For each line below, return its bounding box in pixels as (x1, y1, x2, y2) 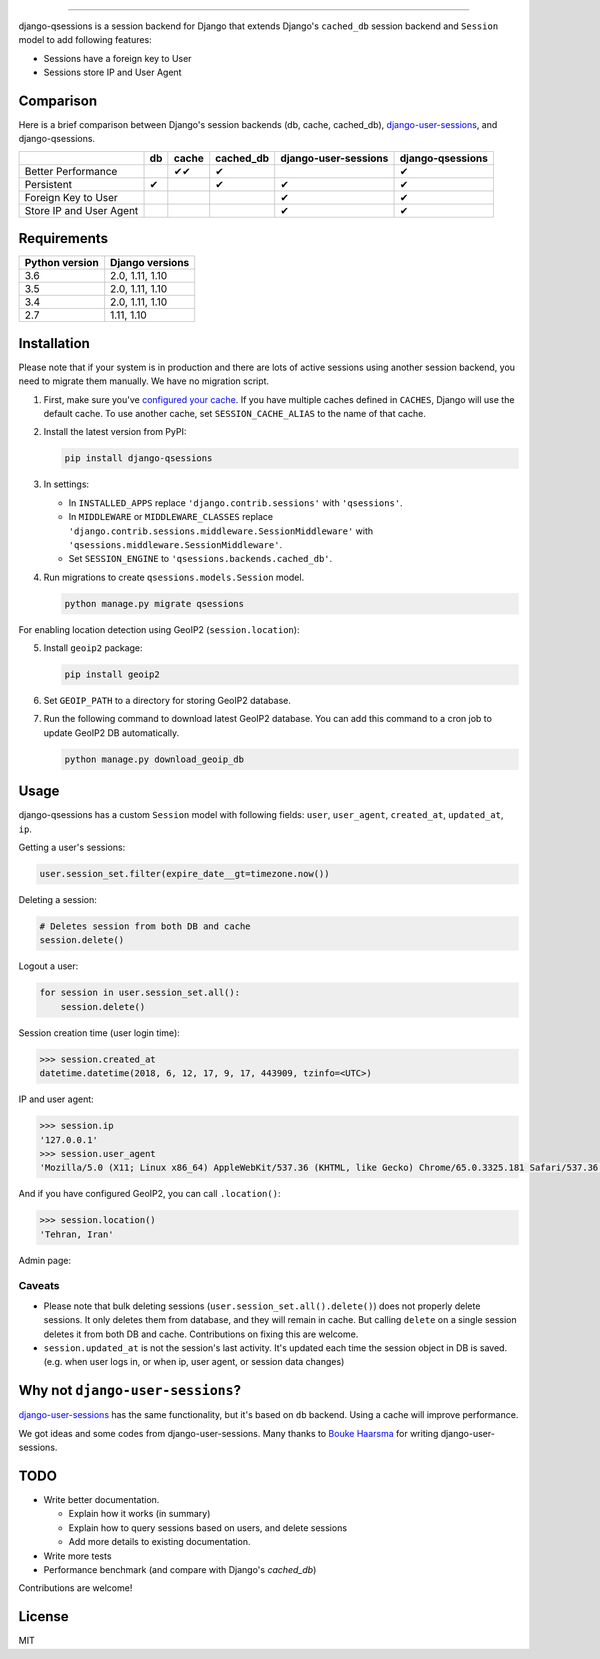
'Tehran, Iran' (39, 1228, 114, 1240)
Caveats (18, 1279, 60, 1293)
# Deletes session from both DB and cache (39, 921, 251, 932)
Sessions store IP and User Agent (43, 66, 182, 79)
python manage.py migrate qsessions (64, 598, 245, 609)
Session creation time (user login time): (18, 1026, 180, 1039)
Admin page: (18, 1254, 72, 1266)
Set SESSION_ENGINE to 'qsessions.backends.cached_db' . (68, 553, 333, 565)
